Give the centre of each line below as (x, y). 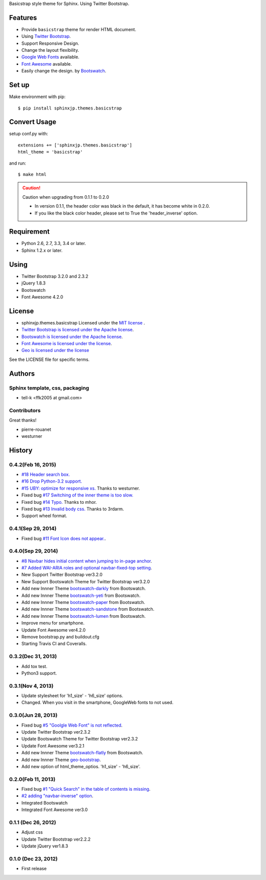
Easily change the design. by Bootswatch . (64, 71)
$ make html (32, 175)
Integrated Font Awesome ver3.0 (55, 810)
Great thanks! (23, 420)
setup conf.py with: (29, 134)
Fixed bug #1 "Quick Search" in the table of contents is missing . (86, 789)
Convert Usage (33, 122)
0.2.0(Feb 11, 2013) (32, 779)
